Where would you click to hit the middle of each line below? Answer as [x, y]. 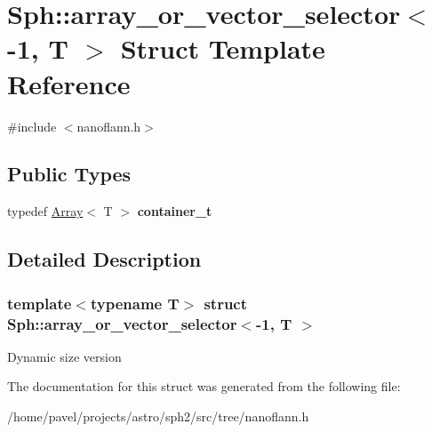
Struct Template [223, 48]
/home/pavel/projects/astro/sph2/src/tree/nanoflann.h [158, 416]
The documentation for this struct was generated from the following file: [204, 386]
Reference [69, 83]
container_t [175, 211]
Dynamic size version [64, 356]
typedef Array [45, 211]
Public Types [69, 174]
